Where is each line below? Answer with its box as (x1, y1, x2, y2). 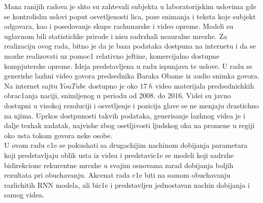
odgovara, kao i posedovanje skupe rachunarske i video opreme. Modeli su (4, 21, 234, 31)
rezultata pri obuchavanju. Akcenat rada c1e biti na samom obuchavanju (4, 170, 231, 180)
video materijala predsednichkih (155, 80, 254, 91)
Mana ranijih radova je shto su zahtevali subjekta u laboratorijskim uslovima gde (4, 1, 256, 11)
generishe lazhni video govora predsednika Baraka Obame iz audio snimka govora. (4, 70, 259, 81)
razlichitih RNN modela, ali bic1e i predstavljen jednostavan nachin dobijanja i (4, 179, 250, 190)
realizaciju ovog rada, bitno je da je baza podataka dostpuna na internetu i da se (4, 40, 256, 51)
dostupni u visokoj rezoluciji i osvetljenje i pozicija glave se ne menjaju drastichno (4, 100, 259, 110)
